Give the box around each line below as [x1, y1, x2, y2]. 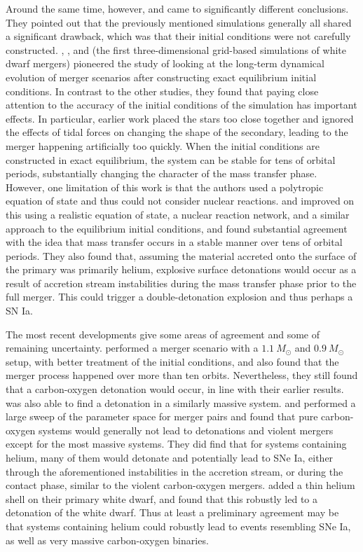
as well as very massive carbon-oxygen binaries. [6, 532, 209, 547]
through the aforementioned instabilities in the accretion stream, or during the [6, 464, 343, 478]
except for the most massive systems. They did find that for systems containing [6, 436, 347, 451]
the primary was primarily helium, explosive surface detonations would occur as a [6, 262, 357, 277]
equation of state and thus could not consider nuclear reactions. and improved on [6, 193, 355, 208]
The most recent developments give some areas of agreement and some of [6, 326, 320, 341]
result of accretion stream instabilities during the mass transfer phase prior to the [6, 275, 357, 290]
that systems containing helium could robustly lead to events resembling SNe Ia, [6, 518, 351, 533]
